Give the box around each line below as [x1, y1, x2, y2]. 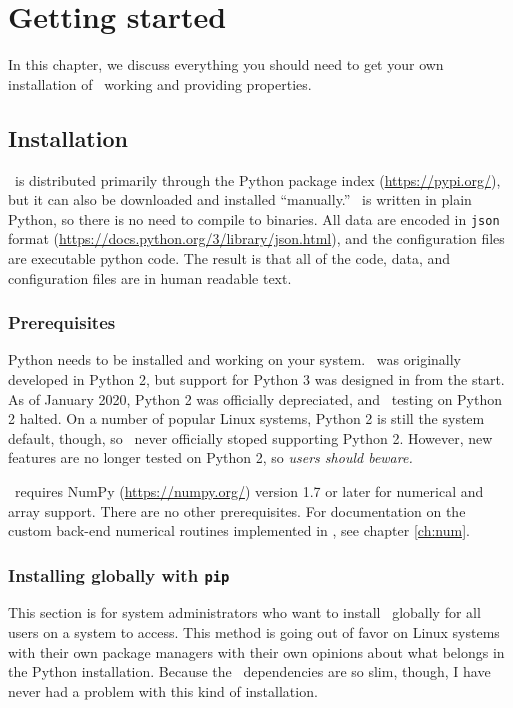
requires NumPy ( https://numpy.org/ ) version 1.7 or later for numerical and [14, 480, 484, 501]
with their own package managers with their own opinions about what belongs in [8, 641, 505, 662]
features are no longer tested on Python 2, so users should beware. [8, 447, 413, 468]
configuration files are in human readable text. [8, 267, 292, 288]
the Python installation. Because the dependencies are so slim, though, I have [8, 661, 491, 682]
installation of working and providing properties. [8, 73, 312, 94]
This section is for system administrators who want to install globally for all [8, 602, 481, 623]
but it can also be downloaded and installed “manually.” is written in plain [8, 189, 472, 210]
